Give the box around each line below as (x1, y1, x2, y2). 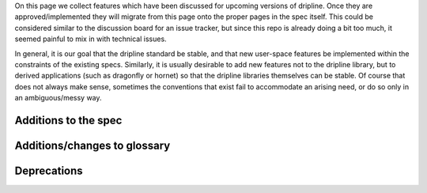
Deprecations (14, 164, 83, 177)
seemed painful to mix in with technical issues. (14, 34, 167, 44)
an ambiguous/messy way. (14, 93, 102, 103)
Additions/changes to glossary (14, 138, 171, 152)
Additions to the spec (14, 113, 123, 127)
